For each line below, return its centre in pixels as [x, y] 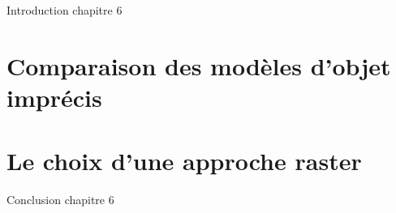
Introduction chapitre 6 [65, 10]
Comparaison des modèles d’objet [199, 65]
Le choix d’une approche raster [184, 161]
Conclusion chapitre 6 [60, 200]
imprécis [54, 97]
